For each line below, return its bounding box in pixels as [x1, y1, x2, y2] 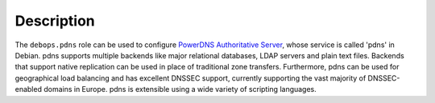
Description [14, 12, 96, 30]
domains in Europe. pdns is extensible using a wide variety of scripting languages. [43, 85, 317, 94]
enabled [14, 85, 42, 94]
